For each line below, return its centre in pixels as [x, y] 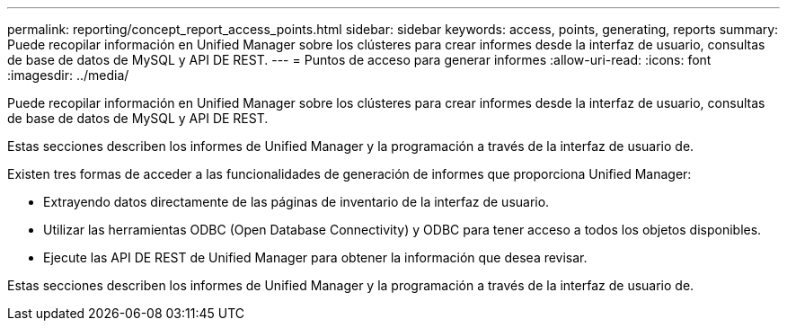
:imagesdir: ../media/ [68, 75]
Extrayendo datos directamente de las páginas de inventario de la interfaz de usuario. [296, 202]
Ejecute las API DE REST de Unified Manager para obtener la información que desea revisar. [315, 257]
